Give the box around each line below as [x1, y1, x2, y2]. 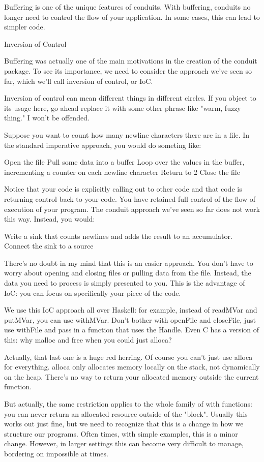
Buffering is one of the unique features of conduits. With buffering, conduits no [4, 2, 251, 12]
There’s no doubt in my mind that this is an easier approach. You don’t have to [4, 257, 253, 268]
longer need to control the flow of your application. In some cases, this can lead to [4, 11, 260, 22]
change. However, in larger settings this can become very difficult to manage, [4, 438, 244, 449]
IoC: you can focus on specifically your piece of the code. [4, 287, 181, 298]
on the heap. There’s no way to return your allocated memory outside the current [4, 371, 259, 382]
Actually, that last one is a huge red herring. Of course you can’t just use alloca [4, 351, 253, 362]
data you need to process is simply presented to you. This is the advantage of [4, 278, 245, 288]
